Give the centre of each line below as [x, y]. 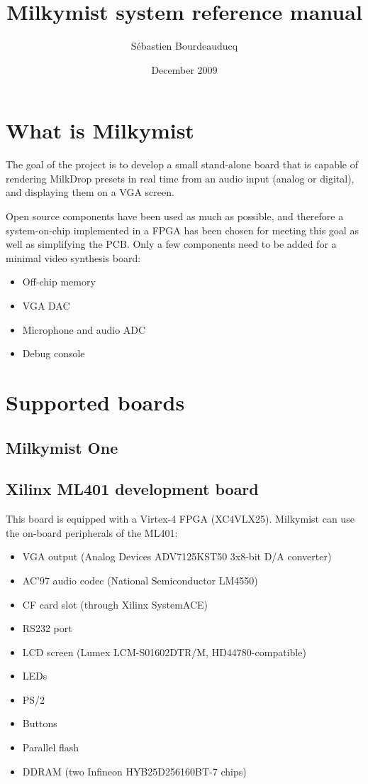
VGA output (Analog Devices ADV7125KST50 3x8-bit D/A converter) [177, 556]
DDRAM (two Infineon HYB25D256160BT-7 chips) [134, 771]
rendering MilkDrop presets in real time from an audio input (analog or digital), [180, 178]
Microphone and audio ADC [84, 329]
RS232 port [47, 628]
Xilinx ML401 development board [132, 489]
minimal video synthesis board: [73, 257]
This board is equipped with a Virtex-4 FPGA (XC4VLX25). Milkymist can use [180, 519]
